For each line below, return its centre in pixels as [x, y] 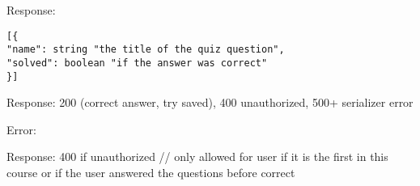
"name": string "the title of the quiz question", [146, 50]
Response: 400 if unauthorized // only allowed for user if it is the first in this [197, 156]
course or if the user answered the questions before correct [151, 172]
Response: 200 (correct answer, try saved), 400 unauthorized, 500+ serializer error [210, 102]
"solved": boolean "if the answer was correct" [137, 63]
